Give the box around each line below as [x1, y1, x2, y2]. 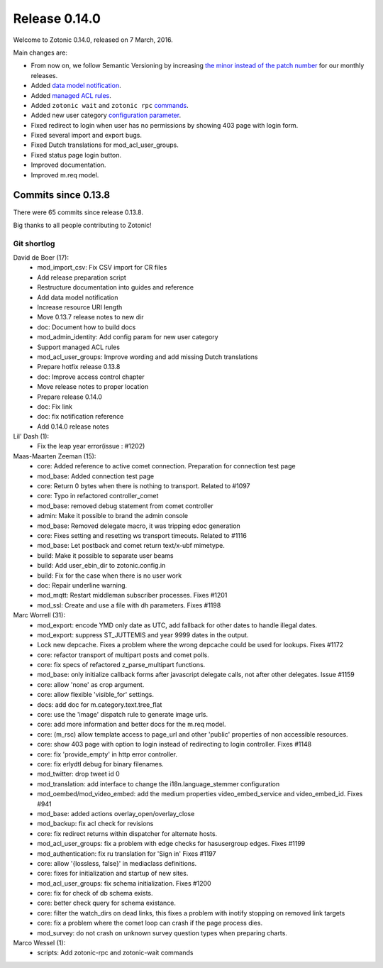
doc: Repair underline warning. [37, 581, 128, 589]
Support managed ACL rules [37, 343, 121, 351]
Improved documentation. [30, 160, 106, 170]
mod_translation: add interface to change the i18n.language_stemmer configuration [37, 779, 280, 788]
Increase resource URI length [37, 303, 123, 312]
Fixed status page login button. [30, 150, 122, 159]
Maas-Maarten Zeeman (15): [13, 451, 96, 461]
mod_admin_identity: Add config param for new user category [37, 333, 219, 341]
